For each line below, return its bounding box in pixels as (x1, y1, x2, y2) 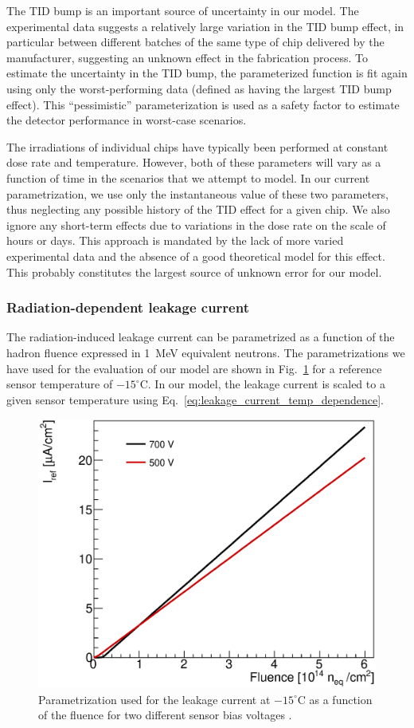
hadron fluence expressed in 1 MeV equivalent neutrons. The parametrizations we (6, 344, 405, 360)
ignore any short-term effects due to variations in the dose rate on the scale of (6, 216, 386, 233)
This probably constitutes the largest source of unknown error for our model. (6, 263, 382, 280)
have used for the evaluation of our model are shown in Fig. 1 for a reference (6, 360, 382, 376)
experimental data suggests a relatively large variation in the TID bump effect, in (6, 18, 404, 34)
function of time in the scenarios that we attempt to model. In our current (6, 169, 370, 186)
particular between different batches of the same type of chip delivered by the (6, 33, 385, 50)
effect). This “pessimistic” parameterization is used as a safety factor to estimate (6, 96, 400, 112)
